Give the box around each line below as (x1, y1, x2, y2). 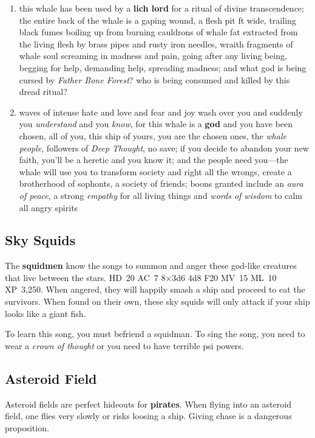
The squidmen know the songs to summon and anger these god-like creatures (5, 259, 297, 272)
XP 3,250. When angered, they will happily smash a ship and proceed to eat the (5, 283, 305, 296)
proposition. (5, 421, 49, 434)
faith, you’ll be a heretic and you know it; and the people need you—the (19, 153, 288, 166)
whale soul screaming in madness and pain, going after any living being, (19, 49, 287, 62)
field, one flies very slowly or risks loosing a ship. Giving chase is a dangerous (5, 409, 292, 422)
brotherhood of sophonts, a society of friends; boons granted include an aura (19, 177, 303, 190)
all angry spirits (19, 201, 78, 214)
